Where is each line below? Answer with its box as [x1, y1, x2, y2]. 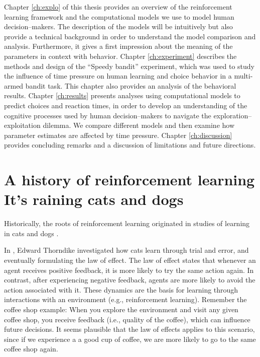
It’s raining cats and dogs [4, 189, 184, 209]
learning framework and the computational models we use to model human [4, 11, 234, 22]
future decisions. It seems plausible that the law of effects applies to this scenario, [4, 324, 255, 334]
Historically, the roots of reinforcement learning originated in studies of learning [4, 218, 250, 229]
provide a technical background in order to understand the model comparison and [4, 31, 256, 41]
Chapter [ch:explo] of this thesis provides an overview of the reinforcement [4, 2, 232, 12]
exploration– [213, 110, 252, 120]
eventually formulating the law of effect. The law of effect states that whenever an [4, 255, 256, 265]
